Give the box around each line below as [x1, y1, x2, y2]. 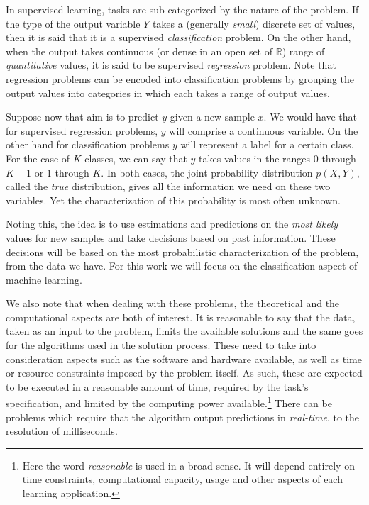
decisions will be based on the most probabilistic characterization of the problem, [6, 244, 359, 259]
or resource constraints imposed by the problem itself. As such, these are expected [6, 365, 363, 380]
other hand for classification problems [6, 137, 170, 152]
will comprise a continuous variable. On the [169, 123, 358, 138]
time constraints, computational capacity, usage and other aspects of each [22, 472, 343, 487]
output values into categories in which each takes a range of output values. [6, 85, 330, 100]
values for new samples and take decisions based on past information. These [6, 230, 336, 245]
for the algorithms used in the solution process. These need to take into [6, 338, 316, 353]
